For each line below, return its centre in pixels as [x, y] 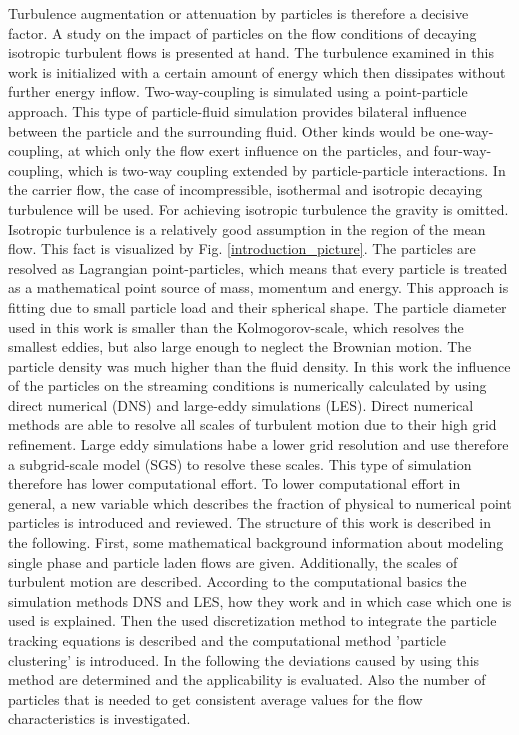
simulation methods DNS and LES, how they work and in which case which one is [260, 600]
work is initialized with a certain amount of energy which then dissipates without [257, 71]
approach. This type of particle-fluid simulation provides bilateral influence [237, 110]
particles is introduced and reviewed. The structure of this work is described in [249, 522]
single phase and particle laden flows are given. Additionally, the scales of [233, 561]
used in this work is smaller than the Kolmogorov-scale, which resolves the [236, 326]
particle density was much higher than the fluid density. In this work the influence [259, 365]
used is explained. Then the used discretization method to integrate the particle [252, 620]
